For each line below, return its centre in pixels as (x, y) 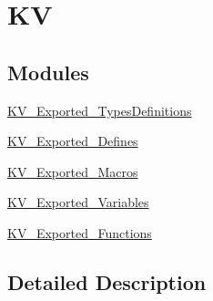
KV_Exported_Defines (73, 141)
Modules (48, 72)
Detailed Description (107, 281)
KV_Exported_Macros (73, 171)
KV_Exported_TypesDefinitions (100, 110)
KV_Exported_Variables (78, 202)
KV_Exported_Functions (80, 232)
